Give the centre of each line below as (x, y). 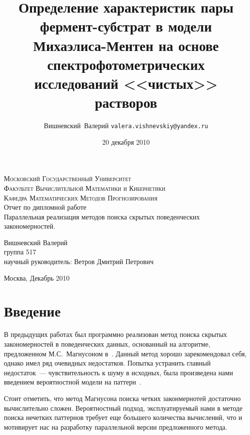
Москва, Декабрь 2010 (37, 277)
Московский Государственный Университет (68, 178)
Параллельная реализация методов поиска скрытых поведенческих (102, 216)
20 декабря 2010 (126, 142)
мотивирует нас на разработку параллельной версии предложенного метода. (116, 427)
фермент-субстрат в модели (126, 26)
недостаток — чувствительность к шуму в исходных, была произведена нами (118, 372)
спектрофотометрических (126, 64)
